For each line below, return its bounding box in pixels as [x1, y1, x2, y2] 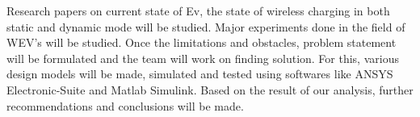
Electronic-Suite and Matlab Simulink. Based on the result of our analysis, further [6, 81, 414, 98]
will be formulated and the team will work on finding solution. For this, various [6, 49, 399, 66]
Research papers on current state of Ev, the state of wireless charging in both [6, 2, 390, 19]
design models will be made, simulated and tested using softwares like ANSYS [6, 65, 393, 82]
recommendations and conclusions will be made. [6, 97, 244, 114]
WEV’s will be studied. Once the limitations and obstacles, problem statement [6, 34, 397, 51]
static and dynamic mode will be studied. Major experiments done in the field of [6, 18, 405, 35]
